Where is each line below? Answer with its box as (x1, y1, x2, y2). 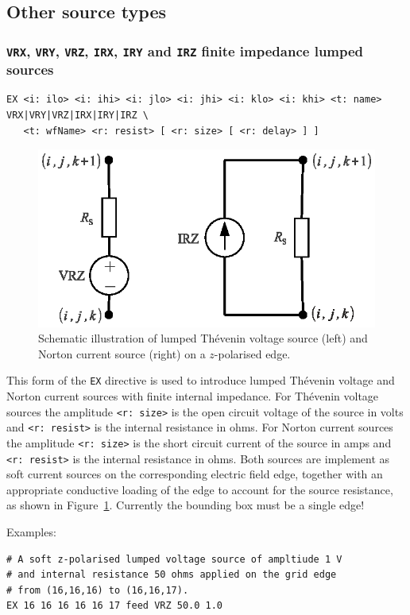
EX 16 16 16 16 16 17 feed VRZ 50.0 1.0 (6, 600, 223, 612)
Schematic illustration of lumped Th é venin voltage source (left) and (38, 330, 368, 346)
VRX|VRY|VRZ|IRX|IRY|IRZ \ (6, 110, 149, 122)
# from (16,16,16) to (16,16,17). (6, 584, 189, 596)
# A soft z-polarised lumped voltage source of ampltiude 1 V (6, 553, 342, 565)
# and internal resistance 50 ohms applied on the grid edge (6, 569, 337, 581)
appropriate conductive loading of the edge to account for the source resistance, (6, 481, 393, 497)
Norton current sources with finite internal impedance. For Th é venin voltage (6, 388, 379, 404)
